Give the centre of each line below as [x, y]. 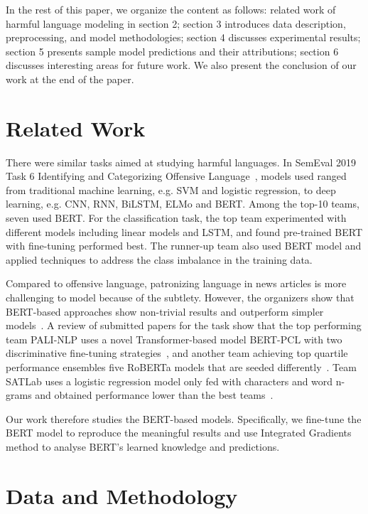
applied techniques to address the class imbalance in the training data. [159, 259]
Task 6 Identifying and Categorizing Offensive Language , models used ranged [176, 176]
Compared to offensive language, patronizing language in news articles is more [176, 283]
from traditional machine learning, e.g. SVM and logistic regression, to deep [171, 189]
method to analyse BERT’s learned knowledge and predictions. [143, 446]
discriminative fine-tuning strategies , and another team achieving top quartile [177, 353]
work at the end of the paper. [70, 79]
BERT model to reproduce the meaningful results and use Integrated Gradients [179, 433]
